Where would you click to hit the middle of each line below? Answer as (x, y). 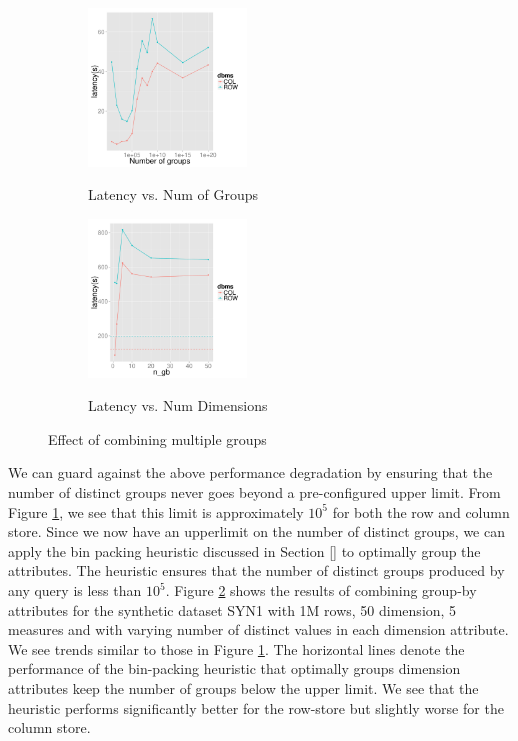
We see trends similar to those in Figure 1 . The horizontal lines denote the (236, 648)
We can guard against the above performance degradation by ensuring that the (250, 472)
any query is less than (75, 590)
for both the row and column (421, 511)
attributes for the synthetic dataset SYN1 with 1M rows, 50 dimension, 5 (232, 609)
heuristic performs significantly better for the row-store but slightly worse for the (256, 707)
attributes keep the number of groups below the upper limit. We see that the (243, 687)
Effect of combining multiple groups (157, 438)
